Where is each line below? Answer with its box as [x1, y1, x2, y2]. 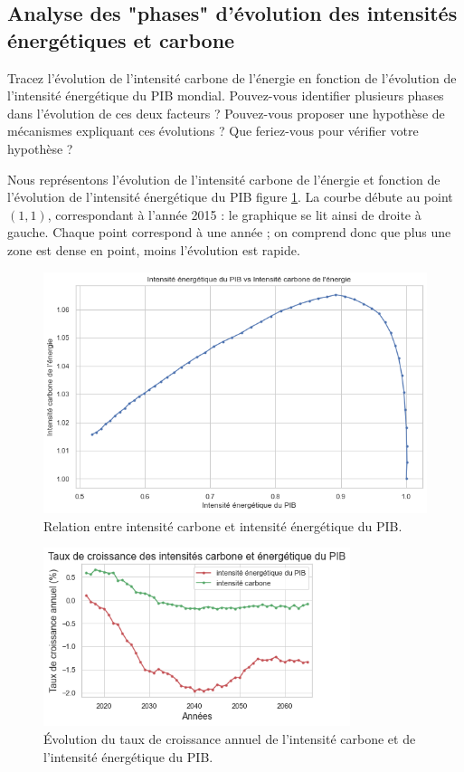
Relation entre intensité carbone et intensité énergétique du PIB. [43, 516, 402, 535]
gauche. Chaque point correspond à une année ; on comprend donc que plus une [7, 223, 451, 242]
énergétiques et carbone [7, 25, 235, 53]
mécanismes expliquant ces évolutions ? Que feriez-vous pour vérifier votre [7, 121, 419, 140]
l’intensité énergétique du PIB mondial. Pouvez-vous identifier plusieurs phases [7, 86, 444, 105]
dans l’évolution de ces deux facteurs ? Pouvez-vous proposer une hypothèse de [7, 103, 445, 122]
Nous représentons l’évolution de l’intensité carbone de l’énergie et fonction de [7, 169, 440, 188]
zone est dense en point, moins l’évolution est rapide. [7, 240, 300, 259]
